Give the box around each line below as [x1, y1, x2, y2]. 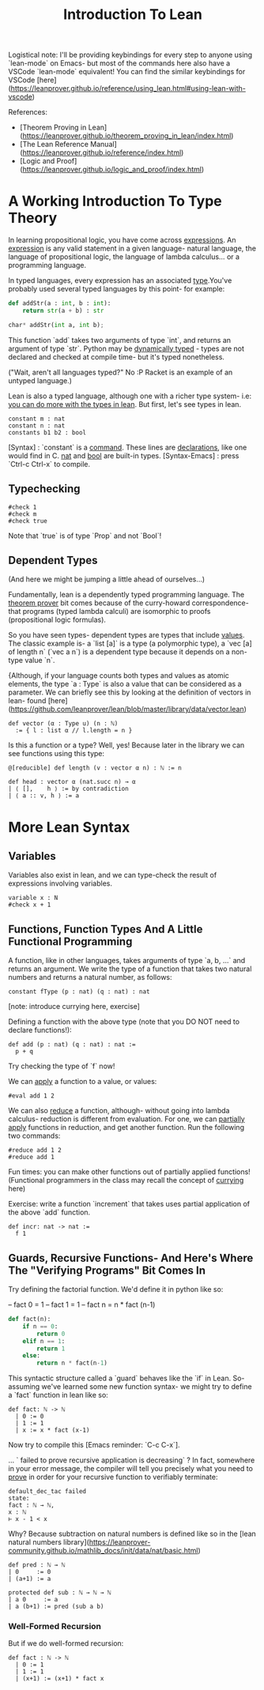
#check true [8, 517, 47, 525]
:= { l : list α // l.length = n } [15, 727, 133, 735]
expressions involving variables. [8, 879, 113, 888]
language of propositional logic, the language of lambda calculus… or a [8, 252, 239, 262]
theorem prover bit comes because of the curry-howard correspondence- [8, 598, 249, 608]
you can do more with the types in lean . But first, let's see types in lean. [8, 399, 242, 408]
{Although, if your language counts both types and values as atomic [8, 671, 229, 680]
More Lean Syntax [8, 818, 130, 836]
